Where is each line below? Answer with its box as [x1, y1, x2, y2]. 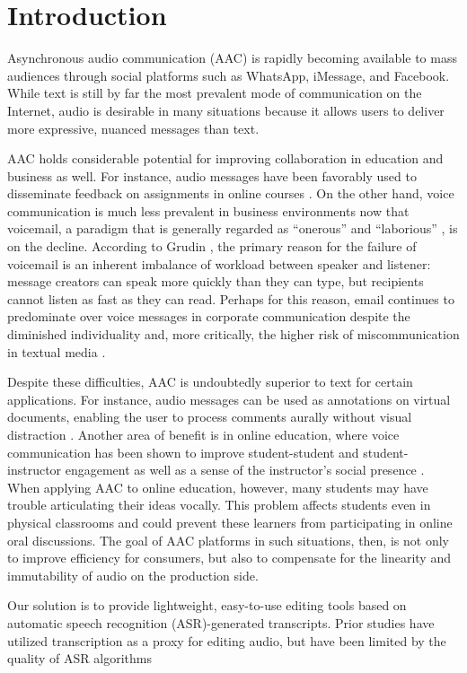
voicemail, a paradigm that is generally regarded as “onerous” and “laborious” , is [7, 219, 458, 238]
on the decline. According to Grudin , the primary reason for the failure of [7, 237, 417, 256]
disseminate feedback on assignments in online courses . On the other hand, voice [7, 184, 454, 203]
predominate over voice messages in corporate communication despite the [7, 307, 410, 326]
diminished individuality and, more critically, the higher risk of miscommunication [7, 325, 460, 344]
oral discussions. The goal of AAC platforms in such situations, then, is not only [7, 530, 449, 549]
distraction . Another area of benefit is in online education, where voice [7, 425, 400, 443]
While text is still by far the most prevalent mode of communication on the [7, 83, 422, 102]
